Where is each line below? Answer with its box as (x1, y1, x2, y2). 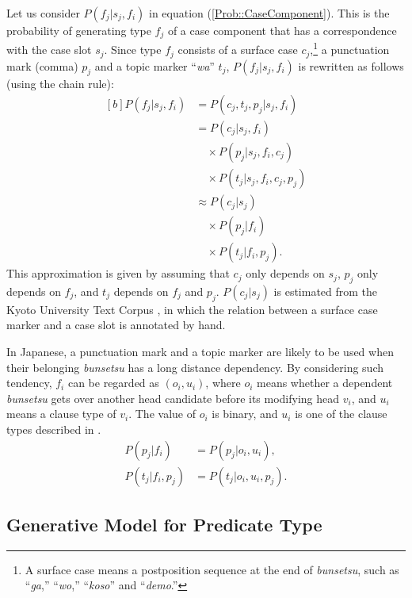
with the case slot (6, 41, 92, 58)
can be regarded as (67, 374, 159, 391)
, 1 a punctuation (310, 39, 390, 58)
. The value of (128, 405, 196, 422)
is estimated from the (273, 282, 378, 299)
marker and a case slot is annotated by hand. (6, 316, 226, 333)
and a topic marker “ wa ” (94, 57, 215, 74)
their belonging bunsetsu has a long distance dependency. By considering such (6, 358, 384, 375)
